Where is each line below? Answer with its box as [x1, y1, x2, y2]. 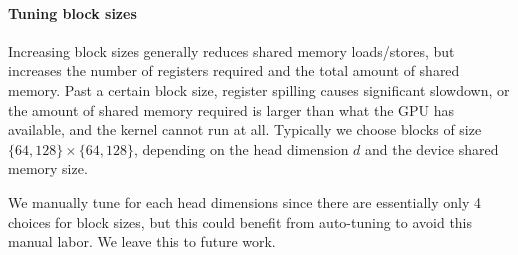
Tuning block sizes [8, 2, 137, 23]
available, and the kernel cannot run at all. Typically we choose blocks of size [8, 119, 482, 140]
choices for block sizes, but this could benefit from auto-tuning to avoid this [8, 211, 473, 232]
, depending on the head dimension [134, 138, 349, 159]
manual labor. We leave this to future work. [8, 231, 276, 252]
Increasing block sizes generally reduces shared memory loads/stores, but [8, 40, 455, 61]
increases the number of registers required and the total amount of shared [8, 60, 460, 81]
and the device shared [365, 138, 499, 159]
